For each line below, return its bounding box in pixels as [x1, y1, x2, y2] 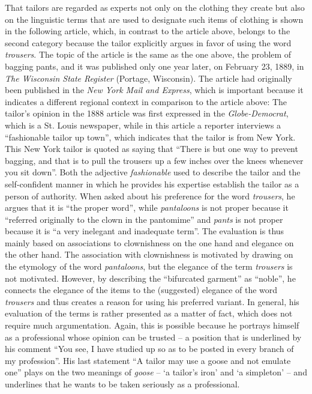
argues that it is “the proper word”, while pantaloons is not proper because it [5, 201, 289, 214]
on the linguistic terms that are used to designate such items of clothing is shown [5, 13, 304, 25]
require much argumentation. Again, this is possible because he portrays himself [5, 319, 299, 332]
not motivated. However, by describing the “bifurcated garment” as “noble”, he [5, 271, 296, 284]
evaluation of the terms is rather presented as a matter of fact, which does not [5, 307, 293, 320]
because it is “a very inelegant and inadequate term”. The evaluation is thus [5, 225, 284, 237]
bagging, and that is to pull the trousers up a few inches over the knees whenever [5, 154, 304, 166]
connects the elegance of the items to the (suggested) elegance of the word [5, 283, 278, 296]
